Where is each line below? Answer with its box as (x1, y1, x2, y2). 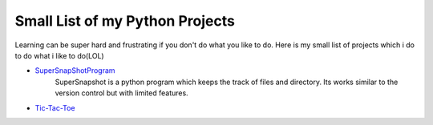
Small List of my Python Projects (14, 12, 236, 30)
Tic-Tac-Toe (34, 103, 75, 112)
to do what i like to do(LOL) (14, 50, 104, 60)
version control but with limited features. (55, 88, 188, 98)
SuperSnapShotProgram (34, 66, 115, 75)
